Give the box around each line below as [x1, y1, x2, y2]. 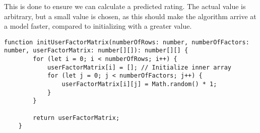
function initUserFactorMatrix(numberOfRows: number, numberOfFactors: [4, 38, 249, 46]
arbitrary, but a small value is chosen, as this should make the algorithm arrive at [4, 11, 256, 21]
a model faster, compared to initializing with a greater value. [4, 21, 192, 31]
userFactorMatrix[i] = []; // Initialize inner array [47, 63, 232, 71]
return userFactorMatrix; [33, 114, 120, 121]
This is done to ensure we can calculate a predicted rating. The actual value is [4, 1, 246, 11]
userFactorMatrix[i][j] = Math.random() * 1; [61, 81, 217, 88]
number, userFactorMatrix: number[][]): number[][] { [4, 47, 188, 54]
